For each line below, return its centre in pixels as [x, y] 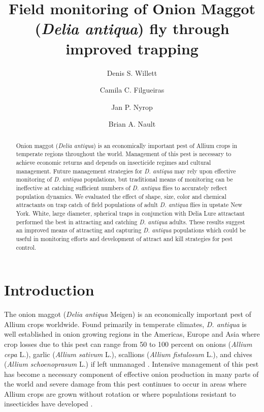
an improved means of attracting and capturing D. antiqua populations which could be [131, 230]
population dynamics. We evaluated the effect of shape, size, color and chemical [121, 196]
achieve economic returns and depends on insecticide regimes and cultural [113, 162]
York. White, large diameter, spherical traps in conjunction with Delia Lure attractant [130, 213]
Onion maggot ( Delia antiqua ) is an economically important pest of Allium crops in [127, 145]
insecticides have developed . [48, 404]
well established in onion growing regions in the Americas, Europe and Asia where [132, 334]
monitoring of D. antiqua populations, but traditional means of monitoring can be [124, 179]
